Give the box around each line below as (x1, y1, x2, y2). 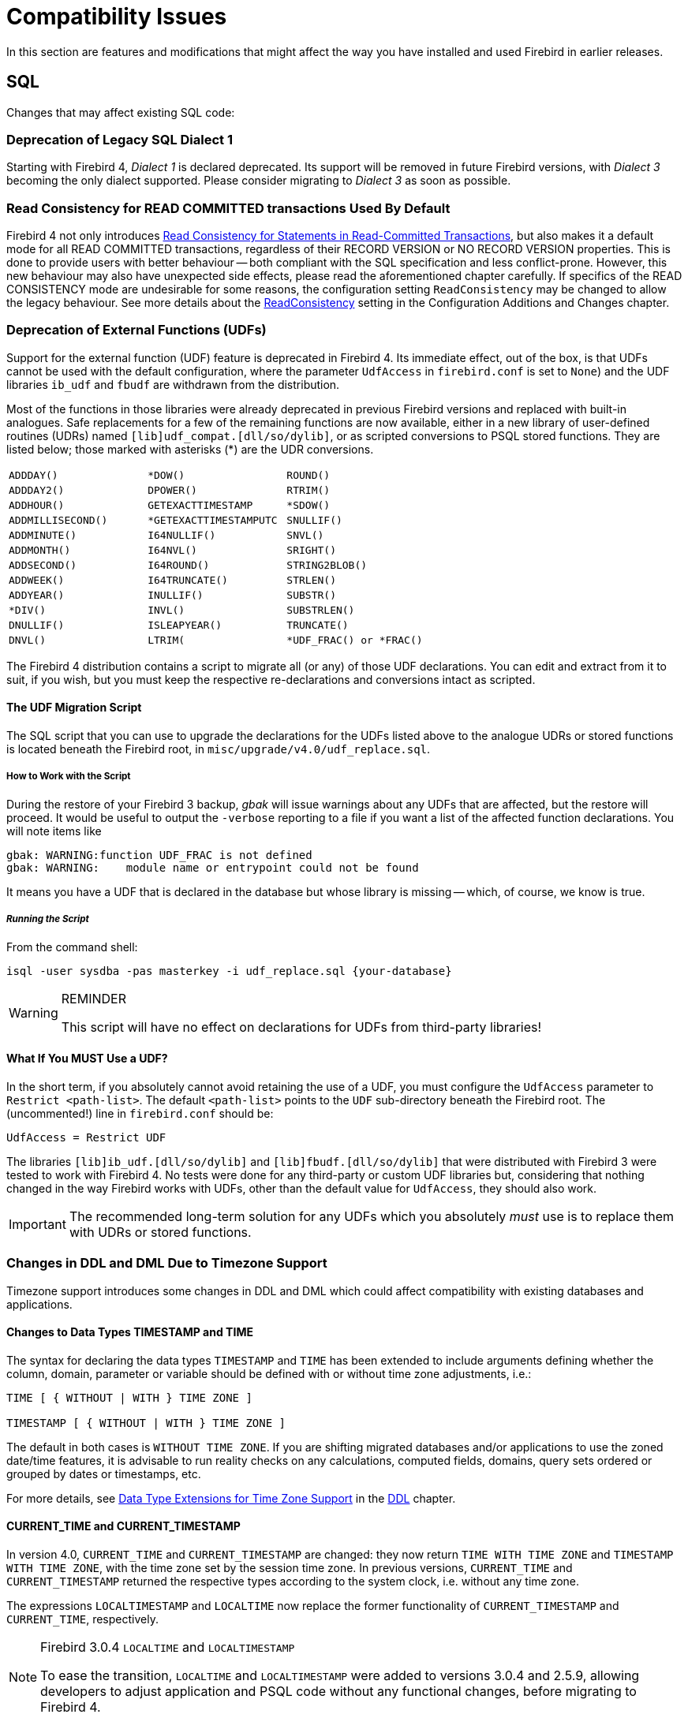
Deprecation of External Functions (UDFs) (6, 322, 267, 338)
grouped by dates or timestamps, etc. (6, 1466, 201, 1481)
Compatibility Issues (6, 3, 227, 30)
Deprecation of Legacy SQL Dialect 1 (6, 131, 233, 148)
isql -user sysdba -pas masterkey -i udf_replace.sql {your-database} (6, 964, 452, 977)
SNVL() (286, 528, 324, 541)
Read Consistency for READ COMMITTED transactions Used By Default (6, 200, 451, 216)
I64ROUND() (148, 558, 210, 571)
